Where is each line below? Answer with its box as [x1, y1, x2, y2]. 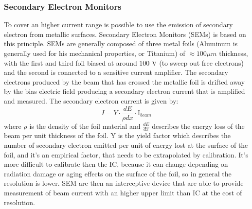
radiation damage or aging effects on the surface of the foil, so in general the [4, 168, 232, 178]
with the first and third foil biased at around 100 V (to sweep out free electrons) [4, 57, 244, 68]
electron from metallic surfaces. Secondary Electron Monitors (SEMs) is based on [4, 29, 246, 39]
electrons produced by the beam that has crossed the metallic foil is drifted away [4, 76, 245, 87]
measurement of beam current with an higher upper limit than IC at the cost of [4, 188, 242, 198]
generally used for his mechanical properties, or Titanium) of [4, 48, 185, 58]
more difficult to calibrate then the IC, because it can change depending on [4, 159, 228, 169]
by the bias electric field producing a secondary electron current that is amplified [4, 86, 245, 96]
